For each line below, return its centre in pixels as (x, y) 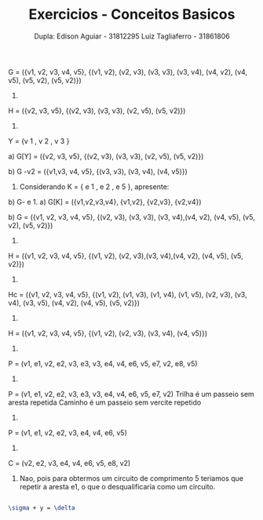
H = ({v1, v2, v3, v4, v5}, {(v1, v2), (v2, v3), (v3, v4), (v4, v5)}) (108, 333)
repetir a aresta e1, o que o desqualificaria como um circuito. (117, 486)
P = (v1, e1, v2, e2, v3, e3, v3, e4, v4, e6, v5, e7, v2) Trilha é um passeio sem (131, 394)
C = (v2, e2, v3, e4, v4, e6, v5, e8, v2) (69, 463)
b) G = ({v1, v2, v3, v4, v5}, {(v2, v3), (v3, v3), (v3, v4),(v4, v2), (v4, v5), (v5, (131, 216)
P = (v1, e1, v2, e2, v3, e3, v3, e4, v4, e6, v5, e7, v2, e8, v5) (103, 363)
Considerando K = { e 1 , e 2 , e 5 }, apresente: (94, 187)
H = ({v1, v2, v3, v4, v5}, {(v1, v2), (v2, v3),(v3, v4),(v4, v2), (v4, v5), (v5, (126, 256)
